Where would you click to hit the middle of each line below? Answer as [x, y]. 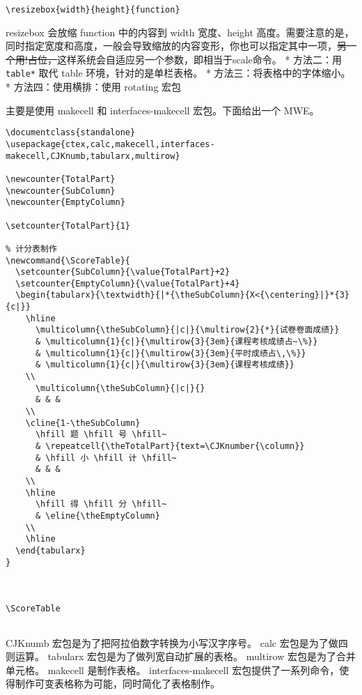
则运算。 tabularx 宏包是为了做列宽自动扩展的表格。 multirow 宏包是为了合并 [181, 656]
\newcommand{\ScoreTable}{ [68, 260]
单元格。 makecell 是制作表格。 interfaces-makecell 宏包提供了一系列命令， [173, 670]
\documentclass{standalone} [71, 133]
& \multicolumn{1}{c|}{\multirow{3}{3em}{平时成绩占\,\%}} [171, 353]
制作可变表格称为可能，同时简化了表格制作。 [117, 683]
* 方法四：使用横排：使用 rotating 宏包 [94, 87]
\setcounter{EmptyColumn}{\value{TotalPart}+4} [128, 283]
